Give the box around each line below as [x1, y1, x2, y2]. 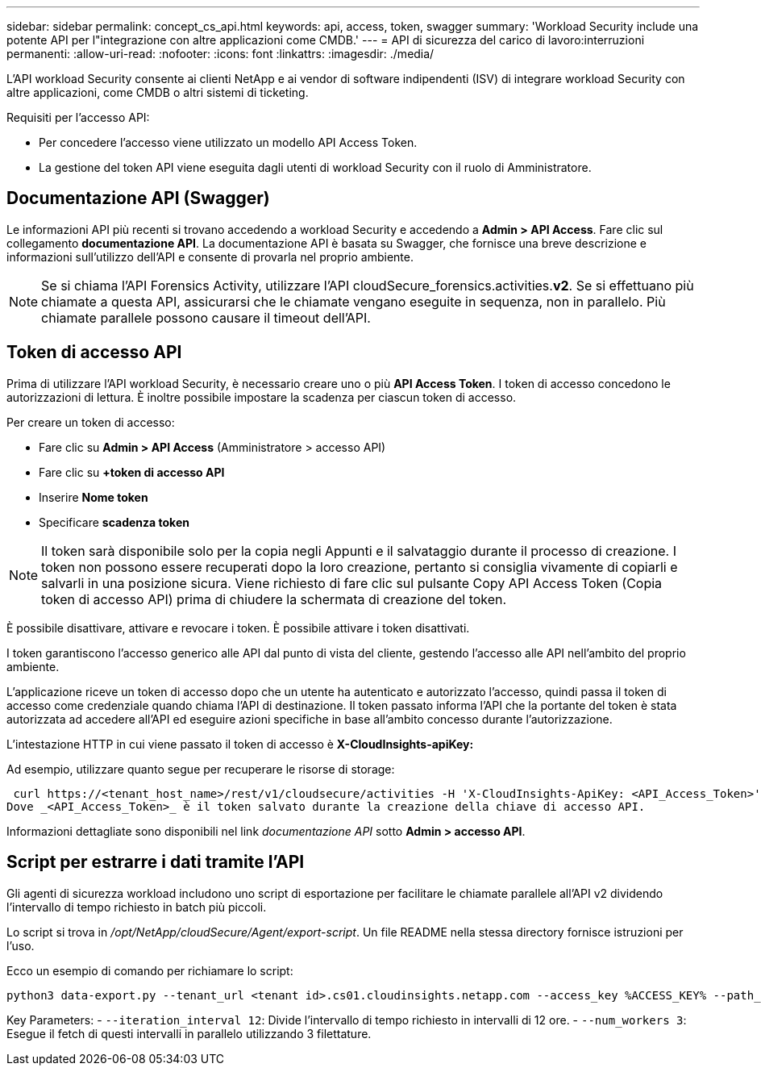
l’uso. [6, 938, 35, 953]
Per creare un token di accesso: [6, 415, 175, 429]
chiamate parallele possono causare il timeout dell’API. [41, 309, 371, 326]
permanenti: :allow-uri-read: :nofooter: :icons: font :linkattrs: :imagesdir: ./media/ [6, 47, 435, 60]
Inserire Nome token [39, 490, 148, 504]
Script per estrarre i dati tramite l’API [6, 852, 305, 873]
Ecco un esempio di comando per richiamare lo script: [6, 963, 293, 978]
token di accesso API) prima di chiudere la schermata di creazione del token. [41, 590, 507, 607]
